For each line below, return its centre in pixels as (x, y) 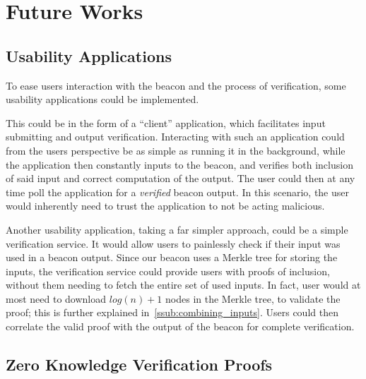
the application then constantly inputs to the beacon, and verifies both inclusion (179, 164)
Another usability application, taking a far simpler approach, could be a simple (177, 229)
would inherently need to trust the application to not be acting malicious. (165, 206)
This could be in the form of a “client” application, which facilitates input (166, 122)
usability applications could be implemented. (102, 99)
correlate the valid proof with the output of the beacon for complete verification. (180, 326)
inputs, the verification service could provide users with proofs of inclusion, (168, 271)
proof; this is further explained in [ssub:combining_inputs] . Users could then (172, 312)
